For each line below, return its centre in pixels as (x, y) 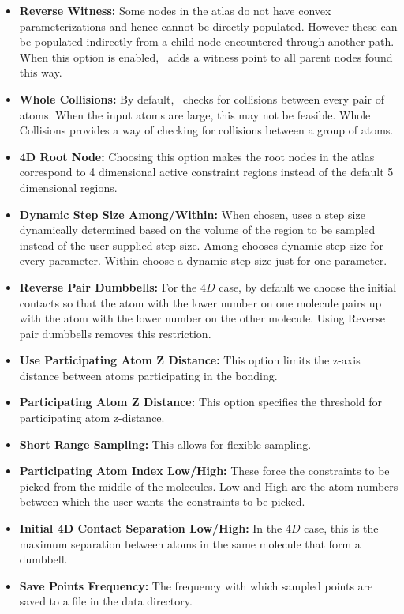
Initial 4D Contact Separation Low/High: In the (151, 528)
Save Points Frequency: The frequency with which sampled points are (196, 585)
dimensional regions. (68, 187)
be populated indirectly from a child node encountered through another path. (207, 41)
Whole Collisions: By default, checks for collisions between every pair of (202, 98)
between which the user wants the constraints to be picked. (162, 501)
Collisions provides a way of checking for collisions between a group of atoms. (206, 130)
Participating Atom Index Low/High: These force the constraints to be (204, 471)
